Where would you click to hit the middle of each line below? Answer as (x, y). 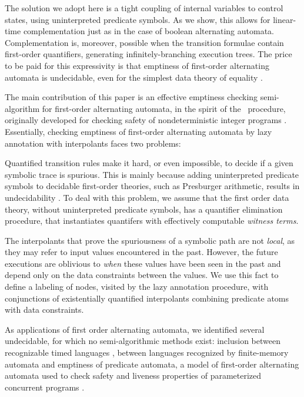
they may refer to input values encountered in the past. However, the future (141, 252)
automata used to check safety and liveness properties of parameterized (133, 376)
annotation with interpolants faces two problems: (93, 143)
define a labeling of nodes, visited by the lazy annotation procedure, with (137, 287)
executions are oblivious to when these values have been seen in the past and (143, 263)
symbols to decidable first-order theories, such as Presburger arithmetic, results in (152, 186)
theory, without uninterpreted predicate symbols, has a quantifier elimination (144, 209)
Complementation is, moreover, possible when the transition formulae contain (144, 42)
